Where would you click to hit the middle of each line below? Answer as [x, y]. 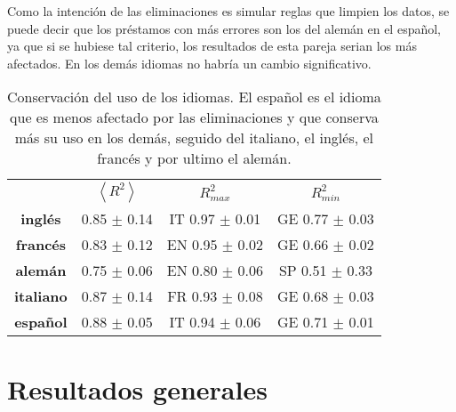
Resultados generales [137, 388]
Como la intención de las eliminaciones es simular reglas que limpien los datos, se [228, 11]
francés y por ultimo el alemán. [194, 158]
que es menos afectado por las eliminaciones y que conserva [194, 117]
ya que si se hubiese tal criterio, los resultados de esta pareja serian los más [212, 46]
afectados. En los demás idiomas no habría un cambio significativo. [189, 63]
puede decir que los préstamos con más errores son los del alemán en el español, [224, 28]
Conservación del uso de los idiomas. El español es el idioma [194, 97]
